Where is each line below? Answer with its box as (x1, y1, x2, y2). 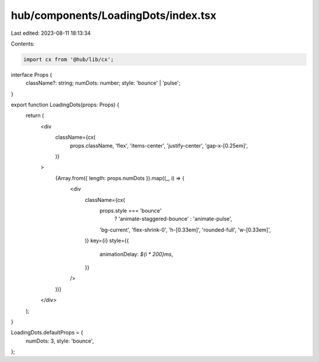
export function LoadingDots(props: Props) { (11, 101, 119, 109)
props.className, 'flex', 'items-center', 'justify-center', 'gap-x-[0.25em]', (70, 142, 248, 149)
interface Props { (11, 71, 53, 78)
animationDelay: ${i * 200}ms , (99, 250, 174, 257)
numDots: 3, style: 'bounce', (25, 337, 94, 344)
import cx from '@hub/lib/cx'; (23, 56, 115, 63)
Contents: (11, 40, 35, 47)
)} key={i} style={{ (84, 237, 129, 244)
